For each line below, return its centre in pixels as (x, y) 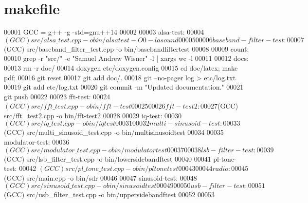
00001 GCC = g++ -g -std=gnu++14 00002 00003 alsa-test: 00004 (104, 32)
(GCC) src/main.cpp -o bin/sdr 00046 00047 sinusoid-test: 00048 (100, 177)
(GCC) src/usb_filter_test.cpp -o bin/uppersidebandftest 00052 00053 (109, 194)
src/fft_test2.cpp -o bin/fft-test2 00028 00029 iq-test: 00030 (93, 115)
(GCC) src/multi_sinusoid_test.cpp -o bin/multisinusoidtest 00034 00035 (114, 132)
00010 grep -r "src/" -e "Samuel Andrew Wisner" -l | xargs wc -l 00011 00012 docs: (126, 58)
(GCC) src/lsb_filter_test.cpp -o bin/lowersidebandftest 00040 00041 (108, 158)
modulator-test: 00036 (37, 142)
